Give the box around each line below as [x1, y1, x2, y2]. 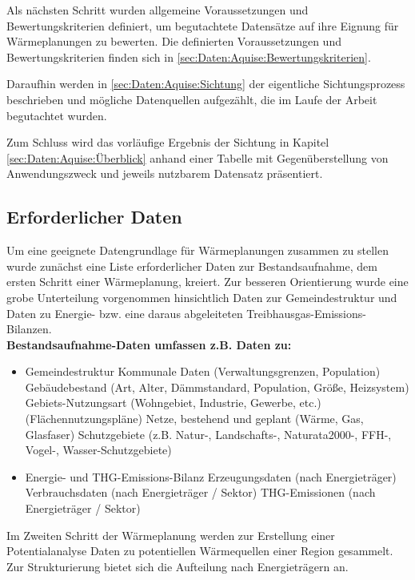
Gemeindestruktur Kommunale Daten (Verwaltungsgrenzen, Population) [25, 363, 381, 380]
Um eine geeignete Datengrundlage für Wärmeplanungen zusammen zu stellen [6, 242, 389, 259]
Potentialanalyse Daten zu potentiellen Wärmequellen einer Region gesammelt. [6, 542, 393, 559]
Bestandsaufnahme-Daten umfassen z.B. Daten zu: [6, 336, 292, 352]
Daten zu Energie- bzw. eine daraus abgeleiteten [6, 304, 243, 321]
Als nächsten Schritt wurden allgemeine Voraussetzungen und [6, 2, 309, 18]
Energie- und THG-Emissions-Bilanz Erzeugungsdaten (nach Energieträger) [25, 468, 397, 485]
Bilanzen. [6, 320, 52, 337]
